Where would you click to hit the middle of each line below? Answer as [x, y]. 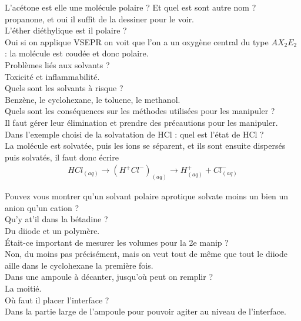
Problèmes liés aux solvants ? [57, 64]
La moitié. [23, 288]
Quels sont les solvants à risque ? [64, 88]
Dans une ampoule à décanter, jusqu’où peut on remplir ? [109, 277]
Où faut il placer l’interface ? [57, 300]
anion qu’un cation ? [42, 207]
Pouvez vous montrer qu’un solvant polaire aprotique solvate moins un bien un [147, 196]
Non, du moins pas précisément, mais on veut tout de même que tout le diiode [146, 254]
